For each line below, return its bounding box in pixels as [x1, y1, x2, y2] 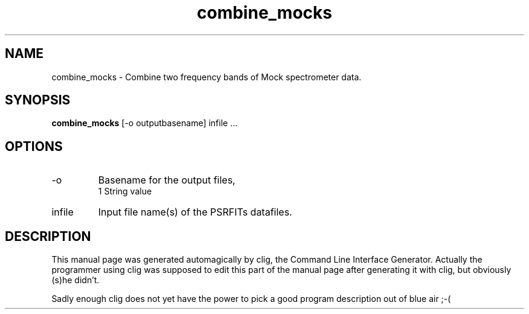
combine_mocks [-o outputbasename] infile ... [51, 118, 238, 129]
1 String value [98, 186, 152, 197]
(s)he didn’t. [51, 275, 100, 286]
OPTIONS [5, 138, 63, 154]
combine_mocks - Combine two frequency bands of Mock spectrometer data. [51, 71, 362, 82]
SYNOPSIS [5, 92, 71, 108]
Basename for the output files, [98, 174, 236, 187]
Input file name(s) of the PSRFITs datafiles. [98, 206, 292, 219]
